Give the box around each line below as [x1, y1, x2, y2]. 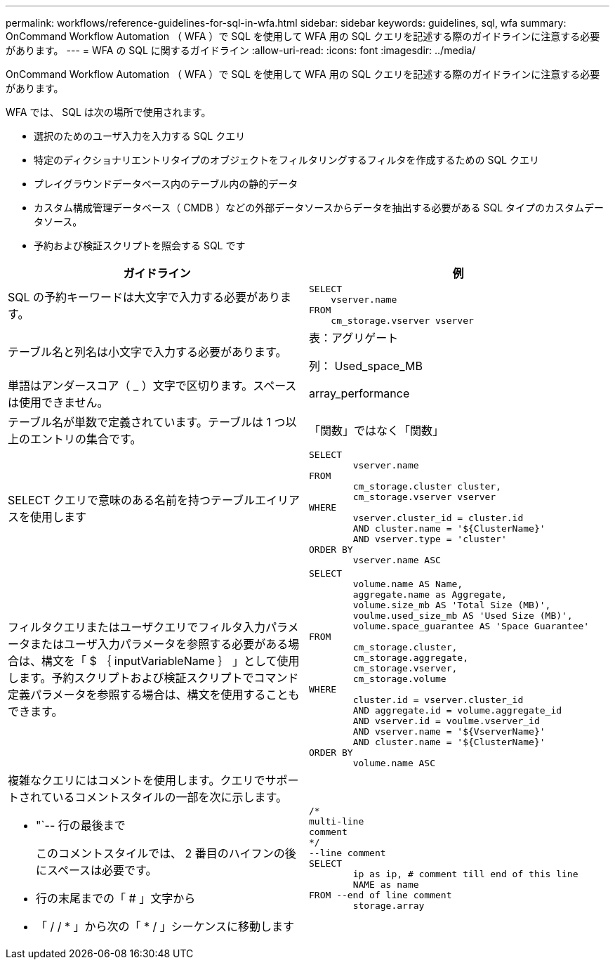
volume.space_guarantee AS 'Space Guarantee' [352, 621, 590, 631]
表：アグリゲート [309, 331, 399, 345]
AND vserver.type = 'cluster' [352, 534, 507, 544]
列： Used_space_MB [309, 359, 423, 373]
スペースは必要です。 [47, 863, 157, 877]
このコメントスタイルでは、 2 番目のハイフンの [36, 846, 285, 860]
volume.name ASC [352, 758, 436, 768]
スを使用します [8, 509, 87, 524]
